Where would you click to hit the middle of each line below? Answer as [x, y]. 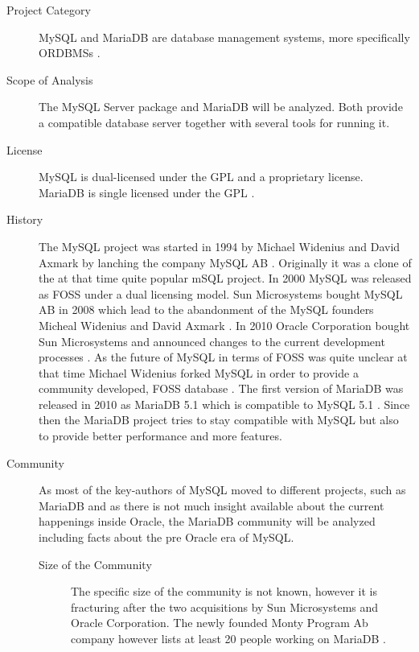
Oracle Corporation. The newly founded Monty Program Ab [220, 623]
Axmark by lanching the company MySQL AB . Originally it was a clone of [225, 262]
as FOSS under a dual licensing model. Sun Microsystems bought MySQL [221, 293]
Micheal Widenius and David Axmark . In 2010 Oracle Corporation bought [224, 325]
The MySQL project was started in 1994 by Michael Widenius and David [220, 246]
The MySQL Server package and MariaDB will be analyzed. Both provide [221, 107]
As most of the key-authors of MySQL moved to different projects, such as [222, 490]
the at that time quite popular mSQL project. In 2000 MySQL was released [225, 278]
